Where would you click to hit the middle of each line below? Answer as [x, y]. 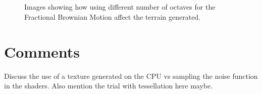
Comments [42, 51]
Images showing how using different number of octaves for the [120, 7]
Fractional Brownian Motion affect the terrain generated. [113, 16]
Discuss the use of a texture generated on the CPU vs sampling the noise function [131, 76]
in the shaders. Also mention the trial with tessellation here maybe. [109, 86]
